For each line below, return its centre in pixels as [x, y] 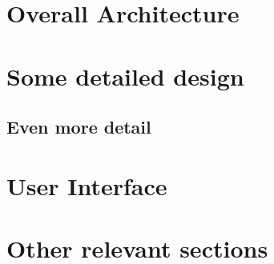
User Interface [87, 185]
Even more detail [79, 127]
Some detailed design [125, 76]
